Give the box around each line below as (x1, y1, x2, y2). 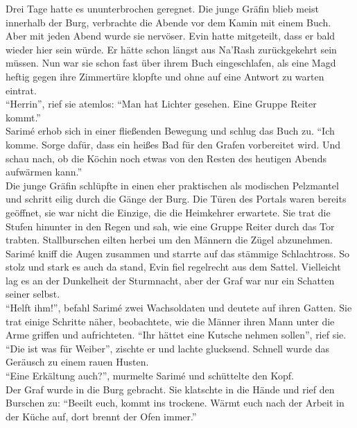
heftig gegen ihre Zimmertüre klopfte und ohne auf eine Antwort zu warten (6, 69, 324, 83)
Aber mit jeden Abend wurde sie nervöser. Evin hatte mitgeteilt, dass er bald (6, 28, 336, 43)
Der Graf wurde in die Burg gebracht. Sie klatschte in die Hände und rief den (6, 382, 335, 396)
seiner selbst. (6, 286, 60, 301)
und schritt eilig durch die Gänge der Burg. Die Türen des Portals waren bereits (6, 191, 347, 206)
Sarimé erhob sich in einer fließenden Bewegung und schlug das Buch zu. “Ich (6, 123, 335, 138)
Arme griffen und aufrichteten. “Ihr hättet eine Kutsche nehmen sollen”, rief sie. (6, 327, 347, 342)
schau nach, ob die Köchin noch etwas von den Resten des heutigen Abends (6, 151, 326, 165)
